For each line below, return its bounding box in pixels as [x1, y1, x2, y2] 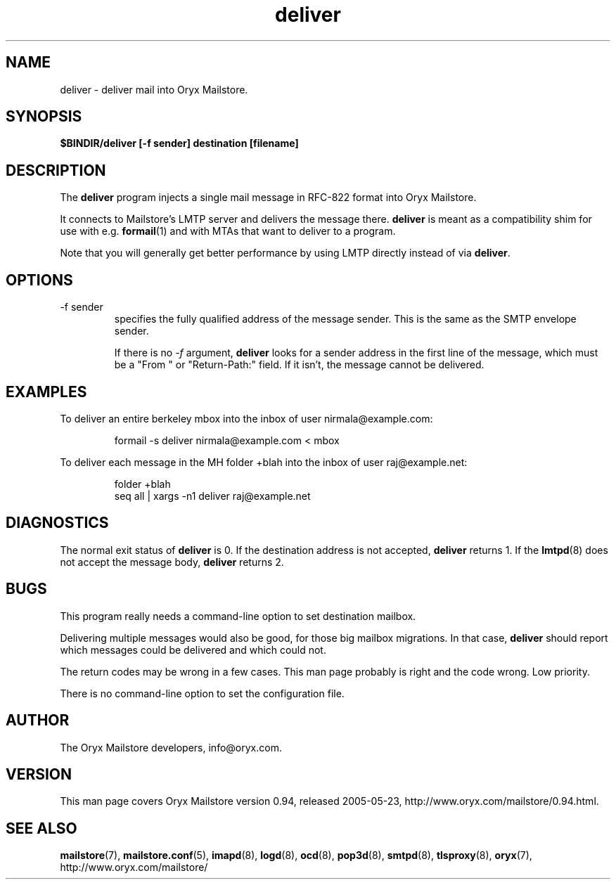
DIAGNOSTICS [6, 514, 109, 532]
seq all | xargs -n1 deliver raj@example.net [114, 489, 311, 502]
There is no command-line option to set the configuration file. [60, 687, 345, 699]
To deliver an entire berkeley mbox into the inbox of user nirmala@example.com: [60, 412, 433, 425]
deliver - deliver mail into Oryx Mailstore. [60, 83, 248, 96]
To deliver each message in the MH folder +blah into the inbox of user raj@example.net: [60, 456, 468, 468]
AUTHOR [6, 711, 70, 730]
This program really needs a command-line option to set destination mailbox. [60, 609, 416, 622]
